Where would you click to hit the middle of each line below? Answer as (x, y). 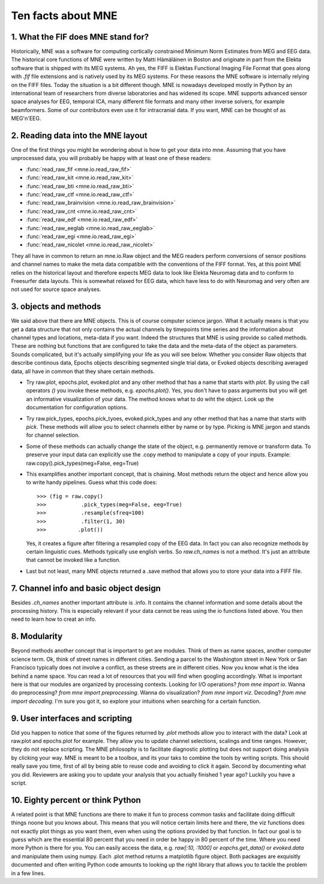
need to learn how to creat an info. (54, 619)
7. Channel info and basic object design (86, 588)
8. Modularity (37, 637)
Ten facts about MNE (64, 16)
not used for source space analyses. (56, 289)
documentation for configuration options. (77, 407)
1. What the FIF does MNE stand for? (80, 37)
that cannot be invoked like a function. (73, 560)
